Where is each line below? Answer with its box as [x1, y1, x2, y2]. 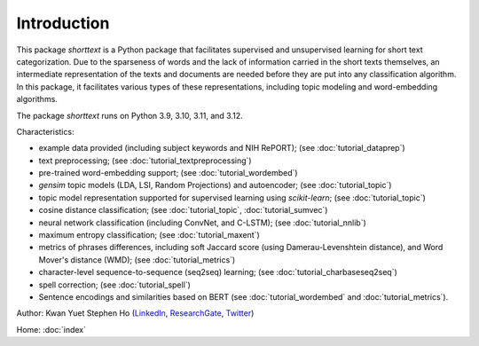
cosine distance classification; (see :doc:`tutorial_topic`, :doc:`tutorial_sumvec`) [38, 205, 328, 216]
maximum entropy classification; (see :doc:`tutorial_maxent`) [38, 230, 261, 240]
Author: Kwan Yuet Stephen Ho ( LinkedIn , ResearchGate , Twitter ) [16, 308, 255, 318]
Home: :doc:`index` [16, 324, 86, 334]
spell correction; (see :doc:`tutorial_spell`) [38, 279, 191, 290]
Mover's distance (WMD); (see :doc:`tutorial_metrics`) [38, 254, 236, 265]
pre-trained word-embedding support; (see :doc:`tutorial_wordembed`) [38, 168, 298, 178]
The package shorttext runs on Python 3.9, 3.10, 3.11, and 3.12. [16, 110, 243, 121]
